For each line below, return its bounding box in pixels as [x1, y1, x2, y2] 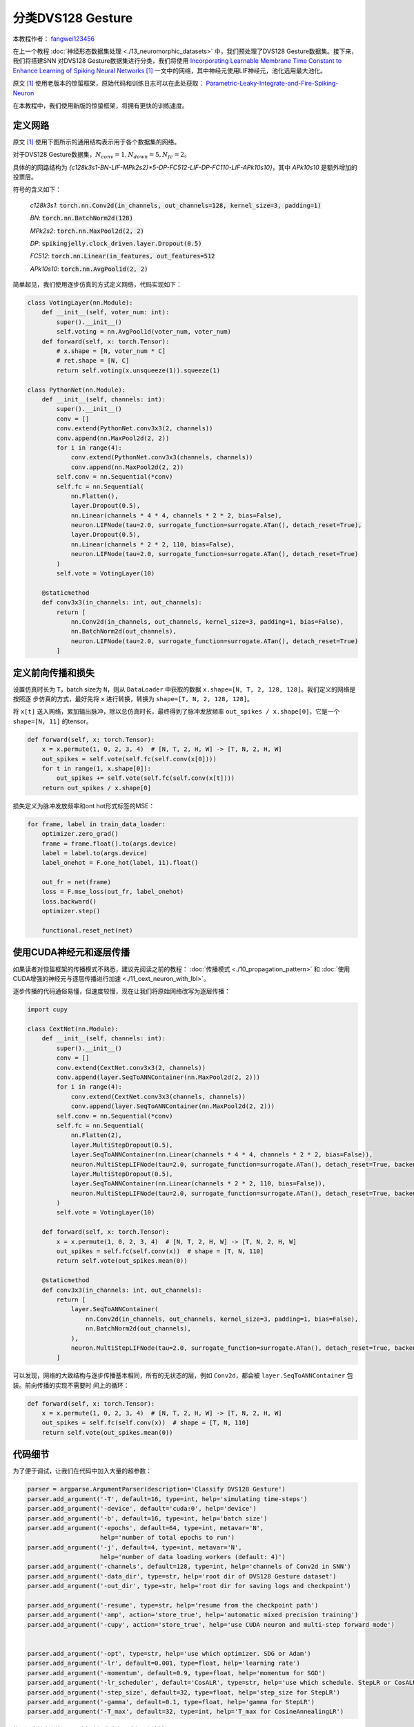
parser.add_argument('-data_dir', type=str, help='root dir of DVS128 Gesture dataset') [27, 1572, 337, 1580]
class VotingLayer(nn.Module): [27, 299, 134, 307]
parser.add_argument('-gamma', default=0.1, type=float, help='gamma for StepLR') [27, 1698, 315, 1706]
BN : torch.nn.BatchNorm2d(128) [30, 214, 134, 222]
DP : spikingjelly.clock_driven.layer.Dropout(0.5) [30, 239, 202, 247]
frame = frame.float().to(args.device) [41, 839, 177, 848]
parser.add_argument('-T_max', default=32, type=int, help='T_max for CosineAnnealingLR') [27, 1708, 344, 1716]
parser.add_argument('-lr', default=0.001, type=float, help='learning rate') [27, 1659, 300, 1668]
